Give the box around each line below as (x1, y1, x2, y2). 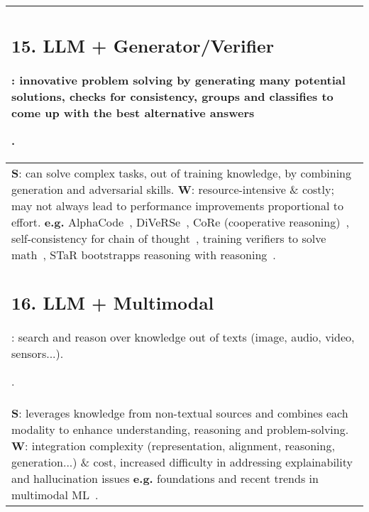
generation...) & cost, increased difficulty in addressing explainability (11, 454, 353, 470)
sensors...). (11, 345, 64, 361)
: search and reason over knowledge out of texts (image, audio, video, (11, 329, 355, 345)
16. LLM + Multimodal (11, 290, 214, 315)
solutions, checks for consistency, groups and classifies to (11, 87, 334, 104)
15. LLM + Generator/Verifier (11, 33, 275, 58)
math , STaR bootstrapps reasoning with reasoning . (11, 246, 276, 263)
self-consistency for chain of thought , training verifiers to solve (11, 229, 326, 246)
